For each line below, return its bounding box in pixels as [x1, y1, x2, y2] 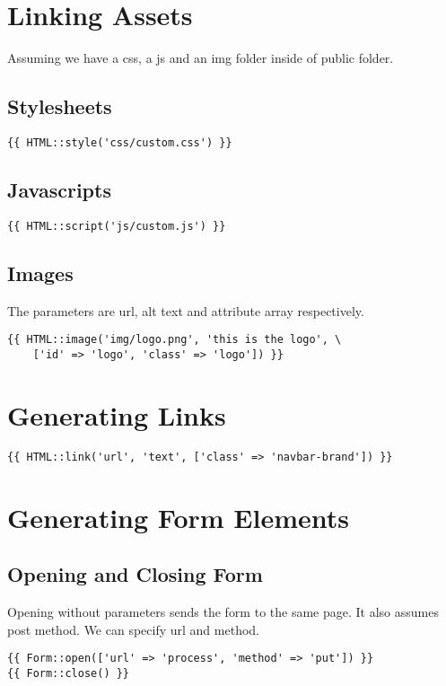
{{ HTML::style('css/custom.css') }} [7, 136, 232, 149]
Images [7, 259, 74, 286]
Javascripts [7, 175, 111, 203]
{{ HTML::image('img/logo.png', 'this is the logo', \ [7, 333, 342, 347]
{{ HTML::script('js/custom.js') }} [7, 219, 226, 233]
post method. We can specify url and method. [7, 620, 259, 638]
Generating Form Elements [7, 498, 349, 535]
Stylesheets [7, 92, 112, 120]
